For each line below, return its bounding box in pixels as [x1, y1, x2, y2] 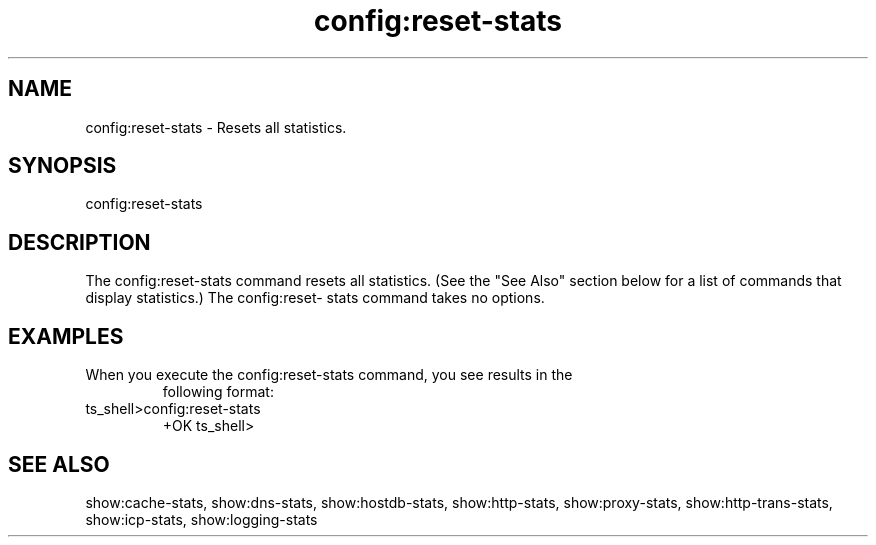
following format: [162, 383, 274, 401]
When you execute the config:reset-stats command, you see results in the [85, 366, 573, 384]
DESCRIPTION [8, 229, 151, 255]
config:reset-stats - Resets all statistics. [85, 118, 347, 136]
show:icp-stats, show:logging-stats [85, 510, 318, 528]
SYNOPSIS [8, 153, 117, 179]
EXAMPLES [8, 323, 124, 349]
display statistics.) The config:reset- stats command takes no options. [85, 289, 545, 307]
